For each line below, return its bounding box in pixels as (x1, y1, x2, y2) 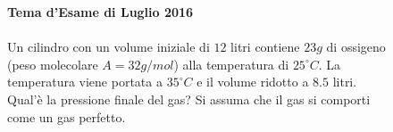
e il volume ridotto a (196, 72, 309, 91)
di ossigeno (326, 37, 386, 56)
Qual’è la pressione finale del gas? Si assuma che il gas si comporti (7, 89, 371, 108)
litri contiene (230, 37, 300, 56)
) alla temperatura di (173, 54, 289, 73)
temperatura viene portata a (7, 72, 163, 91)
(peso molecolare (7, 54, 98, 73)
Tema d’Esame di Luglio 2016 (7, 3, 194, 21)
